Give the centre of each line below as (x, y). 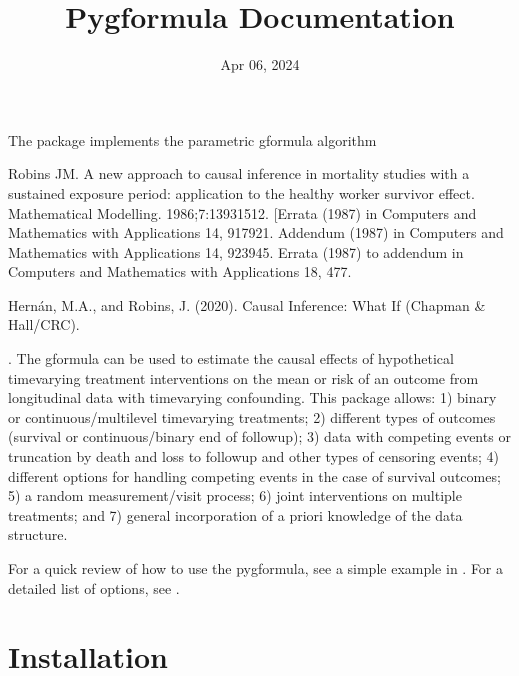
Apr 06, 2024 (260, 64)
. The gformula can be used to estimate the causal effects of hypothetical (231, 358)
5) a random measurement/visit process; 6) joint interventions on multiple (235, 495)
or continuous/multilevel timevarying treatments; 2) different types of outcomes (252, 416)
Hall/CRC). (44, 324)
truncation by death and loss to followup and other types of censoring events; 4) (253, 456)
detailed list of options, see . (94, 587)
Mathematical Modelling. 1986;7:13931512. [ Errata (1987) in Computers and (242, 212)
